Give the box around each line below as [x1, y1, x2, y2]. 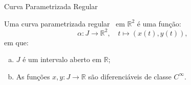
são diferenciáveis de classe [88, 71, 172, 81]
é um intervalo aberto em [22, 54, 102, 65]
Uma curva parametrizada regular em [4, 18, 125, 29]
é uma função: [137, 18, 181, 29]
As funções [16, 71, 50, 81]
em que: [4, 37, 29, 47]
